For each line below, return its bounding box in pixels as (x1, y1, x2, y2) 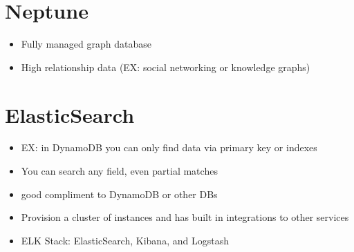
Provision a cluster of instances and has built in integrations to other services (21, 210, 349, 224)
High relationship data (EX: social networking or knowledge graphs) (21, 59, 310, 74)
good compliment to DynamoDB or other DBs (21, 186, 218, 201)
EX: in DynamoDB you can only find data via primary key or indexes (21, 140, 317, 155)
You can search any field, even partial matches (21, 164, 218, 178)
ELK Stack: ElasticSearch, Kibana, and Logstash (21, 233, 229, 247)
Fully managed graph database (21, 37, 151, 51)
